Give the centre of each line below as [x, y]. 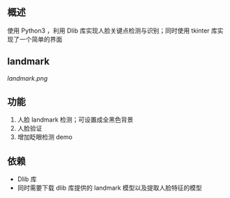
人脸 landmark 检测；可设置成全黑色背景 [75, 119]
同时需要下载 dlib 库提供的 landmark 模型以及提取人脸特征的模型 [109, 188]
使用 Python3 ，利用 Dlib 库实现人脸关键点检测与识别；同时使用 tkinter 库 [113, 31]
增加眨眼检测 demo [45, 137]
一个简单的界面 [41, 39]
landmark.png [28, 78]
